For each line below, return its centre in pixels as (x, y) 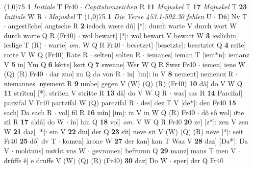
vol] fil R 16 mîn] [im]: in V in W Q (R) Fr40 (127, 112)
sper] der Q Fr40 (199, 160)
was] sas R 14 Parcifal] (208, 93)
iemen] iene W (224, 64)
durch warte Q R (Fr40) (40, 35)
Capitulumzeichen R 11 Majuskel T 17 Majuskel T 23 (166, 6)
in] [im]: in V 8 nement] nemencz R (180, 74)
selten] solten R (117, 54)
